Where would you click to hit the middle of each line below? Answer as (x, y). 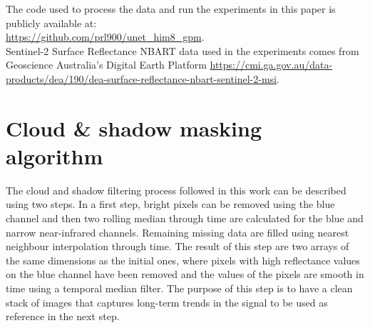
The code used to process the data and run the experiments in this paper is (171, 9)
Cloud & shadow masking (134, 128)
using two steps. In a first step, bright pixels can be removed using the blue (170, 204)
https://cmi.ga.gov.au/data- (271, 65)
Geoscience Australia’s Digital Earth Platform (106, 65)
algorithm (55, 155)
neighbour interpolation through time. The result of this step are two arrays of (178, 246)
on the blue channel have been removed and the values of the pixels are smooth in (185, 274)
